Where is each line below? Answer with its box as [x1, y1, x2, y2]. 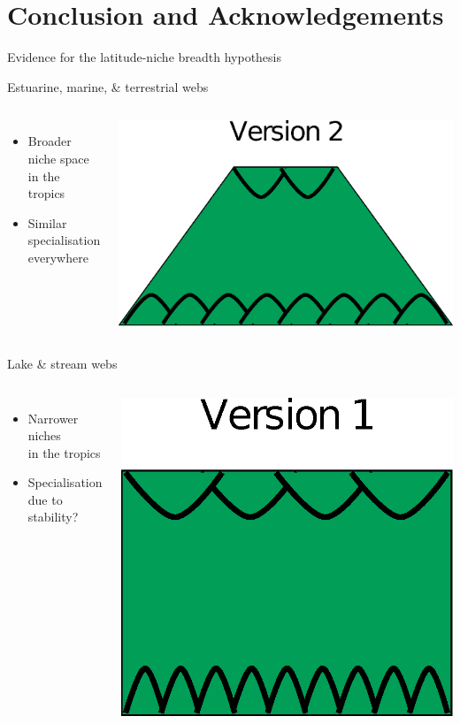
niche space [27, 149, 89, 167]
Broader [27, 132, 72, 150]
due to [27, 490, 63, 508]
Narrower [27, 408, 79, 427]
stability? [27, 507, 79, 526]
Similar [27, 213, 67, 232]
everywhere [27, 248, 88, 266]
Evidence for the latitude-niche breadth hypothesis [7, 48, 282, 66]
